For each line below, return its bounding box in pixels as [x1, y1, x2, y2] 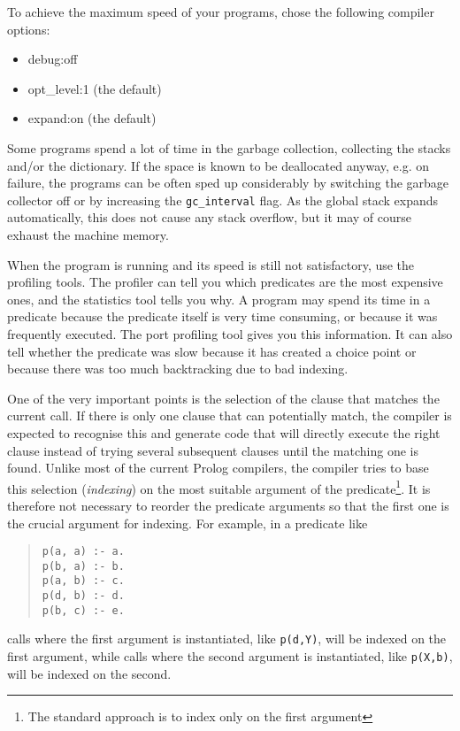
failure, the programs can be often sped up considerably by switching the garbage [7, 173, 449, 192]
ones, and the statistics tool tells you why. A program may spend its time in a [7, 289, 431, 308]
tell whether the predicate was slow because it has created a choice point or [7, 342, 417, 360]
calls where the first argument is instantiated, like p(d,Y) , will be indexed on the [7, 629, 447, 648]
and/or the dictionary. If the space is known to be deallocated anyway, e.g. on [7, 156, 430, 174]
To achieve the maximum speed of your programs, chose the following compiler [7, 3, 434, 20]
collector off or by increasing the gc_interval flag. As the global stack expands [7, 190, 439, 209]
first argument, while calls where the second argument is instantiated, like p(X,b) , [7, 647, 453, 666]
